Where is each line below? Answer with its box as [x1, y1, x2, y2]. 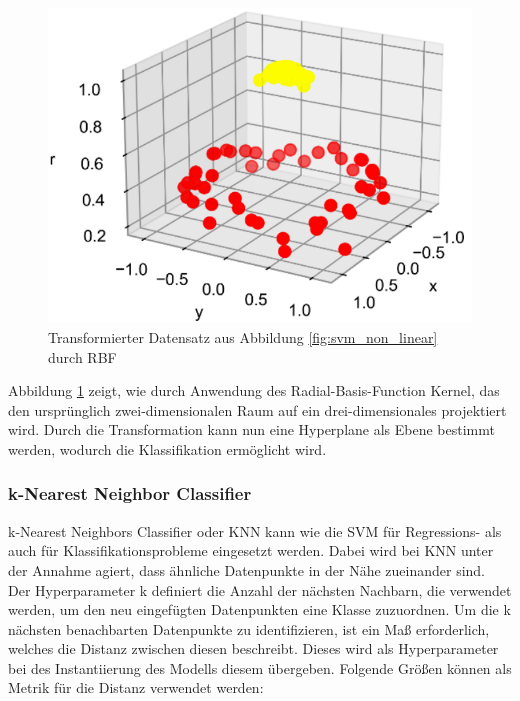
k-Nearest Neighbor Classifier [8, 481, 252, 506]
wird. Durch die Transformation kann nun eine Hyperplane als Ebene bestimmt [8, 419, 495, 440]
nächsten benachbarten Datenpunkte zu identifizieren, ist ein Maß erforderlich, [8, 618, 490, 639]
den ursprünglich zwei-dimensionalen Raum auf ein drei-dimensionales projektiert [8, 399, 507, 420]
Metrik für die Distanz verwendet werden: [8, 677, 264, 698]
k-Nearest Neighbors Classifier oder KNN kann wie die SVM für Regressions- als [8, 520, 502, 541]
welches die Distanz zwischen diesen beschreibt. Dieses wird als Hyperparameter [8, 638, 499, 659]
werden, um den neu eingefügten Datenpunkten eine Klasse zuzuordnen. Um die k [8, 599, 511, 620]
